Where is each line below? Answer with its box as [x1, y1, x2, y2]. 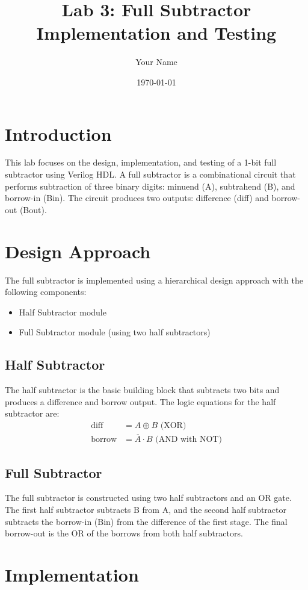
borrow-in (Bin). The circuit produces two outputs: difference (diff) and [5, 191, 269, 204]
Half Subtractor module [19, 305, 106, 318]
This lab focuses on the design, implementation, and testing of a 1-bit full [5, 156, 277, 169]
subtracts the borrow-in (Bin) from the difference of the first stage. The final [5, 515, 288, 527]
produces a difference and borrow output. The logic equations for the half [5, 395, 276, 408]
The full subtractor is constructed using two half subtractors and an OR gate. [5, 491, 292, 504]
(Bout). [19, 203, 47, 216]
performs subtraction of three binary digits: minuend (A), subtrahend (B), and [5, 179, 295, 192]
